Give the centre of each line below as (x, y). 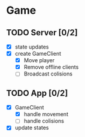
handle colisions (44, 121)
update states (32, 128)
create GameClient (38, 54)
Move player (39, 60)
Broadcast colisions (48, 74)
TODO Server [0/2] (42, 33)
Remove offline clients (51, 67)
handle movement (46, 114)
